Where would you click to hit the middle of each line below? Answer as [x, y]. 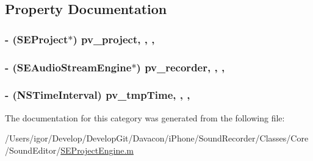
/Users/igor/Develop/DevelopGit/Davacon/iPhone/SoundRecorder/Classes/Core [157, 138]
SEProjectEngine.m [97, 150]
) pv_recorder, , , [181, 67]
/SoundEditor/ [33, 150]
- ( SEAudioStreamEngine [68, 67]
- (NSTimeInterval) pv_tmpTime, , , [98, 95]
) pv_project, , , [114, 39]
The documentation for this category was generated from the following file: [145, 117]
